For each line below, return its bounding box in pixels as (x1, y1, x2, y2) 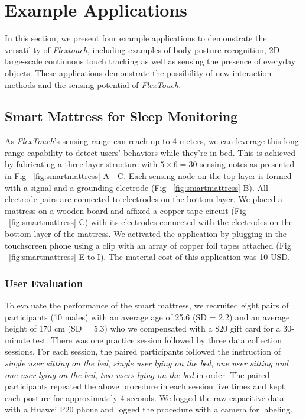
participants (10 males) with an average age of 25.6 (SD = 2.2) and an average (5, 310, 290, 323)
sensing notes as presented (200, 158, 295, 170)
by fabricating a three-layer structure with (5, 158, 158, 170)
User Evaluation (5, 275, 83, 290)
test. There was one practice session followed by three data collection (32, 333, 282, 346)
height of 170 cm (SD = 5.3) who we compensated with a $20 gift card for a (5, 322, 281, 334)
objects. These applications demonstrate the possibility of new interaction (5, 66, 272, 79)
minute (5, 333, 30, 346)
